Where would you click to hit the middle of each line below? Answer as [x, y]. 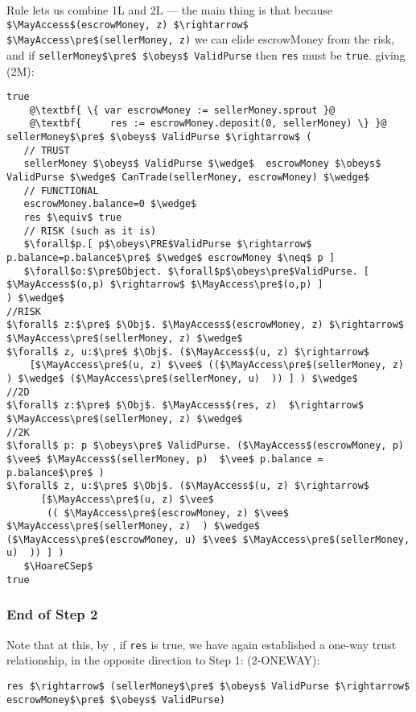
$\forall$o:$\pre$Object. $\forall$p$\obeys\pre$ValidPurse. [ [197, 271]
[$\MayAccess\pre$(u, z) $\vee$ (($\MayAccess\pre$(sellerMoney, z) [216, 365]
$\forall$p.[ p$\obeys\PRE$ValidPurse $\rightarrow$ [168, 244]
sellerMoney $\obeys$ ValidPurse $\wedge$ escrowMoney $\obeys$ [202, 164]
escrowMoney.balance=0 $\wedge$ [110, 204]
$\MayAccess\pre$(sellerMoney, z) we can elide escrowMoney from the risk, [201, 39]
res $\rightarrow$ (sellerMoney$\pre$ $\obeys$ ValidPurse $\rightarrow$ [208, 686]
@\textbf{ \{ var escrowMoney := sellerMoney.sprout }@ [182, 110]
